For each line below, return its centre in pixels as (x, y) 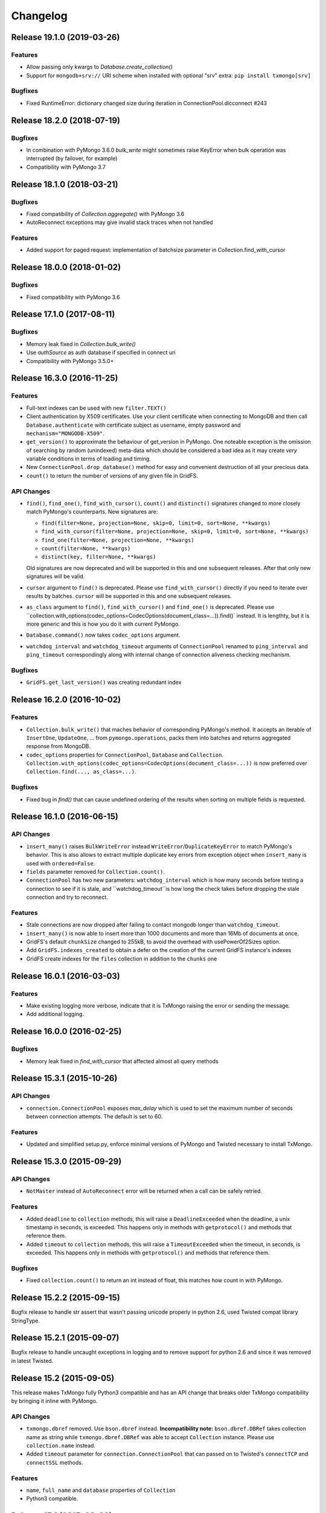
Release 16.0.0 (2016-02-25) (66, 1032)
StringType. (26, 1321)
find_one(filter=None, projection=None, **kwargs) (118, 540)
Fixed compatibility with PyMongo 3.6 (73, 297)
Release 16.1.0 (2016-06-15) (65, 817)
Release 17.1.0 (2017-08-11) (63, 314)
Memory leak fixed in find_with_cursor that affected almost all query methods (122, 1061)
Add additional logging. (55, 1014)
